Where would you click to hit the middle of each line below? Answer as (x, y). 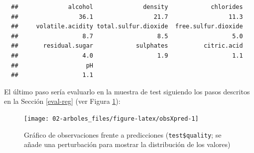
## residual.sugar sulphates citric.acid (127, 46)
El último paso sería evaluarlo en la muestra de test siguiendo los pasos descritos (127, 91)
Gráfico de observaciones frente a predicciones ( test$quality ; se (123, 134)
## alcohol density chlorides (127, 7)
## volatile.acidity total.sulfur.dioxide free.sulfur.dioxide (127, 27)
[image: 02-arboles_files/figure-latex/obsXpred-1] (111, 118)
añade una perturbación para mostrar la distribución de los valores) (127, 144)
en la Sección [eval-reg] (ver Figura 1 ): (62, 101)
